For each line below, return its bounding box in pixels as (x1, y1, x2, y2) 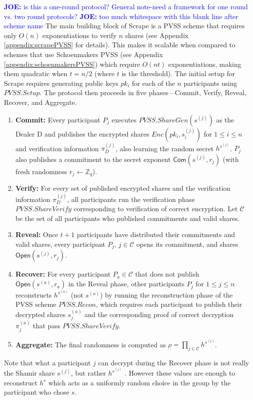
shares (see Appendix (125, 30, 189, 40)
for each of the (132, 78, 175, 88)
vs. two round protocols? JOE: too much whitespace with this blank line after (4, 11, 238, 21)
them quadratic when (4, 68, 68, 79)
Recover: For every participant (15, 269, 111, 279)
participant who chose (4, 387, 69, 397)
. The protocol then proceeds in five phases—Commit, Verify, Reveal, (39, 87, 247, 98)
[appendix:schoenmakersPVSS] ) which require (4, 59, 140, 69)
